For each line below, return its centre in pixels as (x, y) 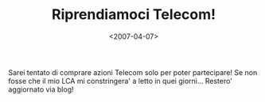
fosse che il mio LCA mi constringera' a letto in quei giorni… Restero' (121, 81)
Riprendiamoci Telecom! (134, 15)
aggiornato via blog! (41, 89)
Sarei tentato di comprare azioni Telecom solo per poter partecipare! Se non (133, 72)
